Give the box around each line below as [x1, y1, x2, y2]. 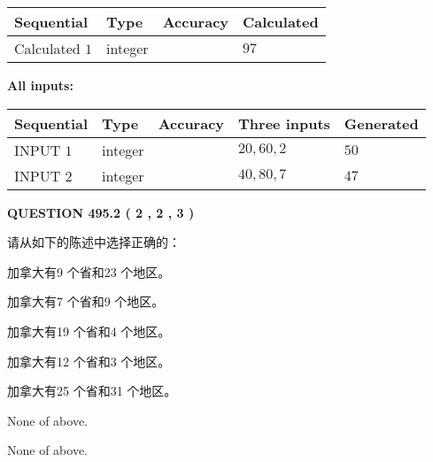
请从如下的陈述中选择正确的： [7, 233, 181, 251]
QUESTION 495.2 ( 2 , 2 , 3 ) [7, 203, 195, 221]
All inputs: [7, 76, 73, 94]
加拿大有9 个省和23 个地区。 [7, 262, 171, 281]
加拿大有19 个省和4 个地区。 [7, 321, 171, 340]
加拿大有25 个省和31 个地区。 [7, 381, 177, 400]
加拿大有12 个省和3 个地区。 [7, 351, 171, 370]
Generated [344, 112, 419, 134]
